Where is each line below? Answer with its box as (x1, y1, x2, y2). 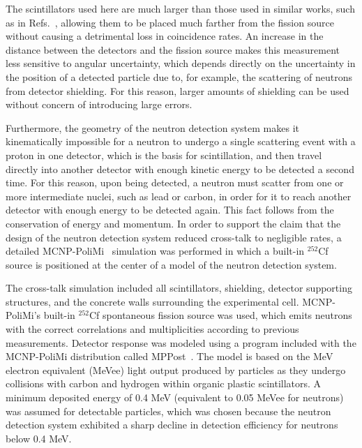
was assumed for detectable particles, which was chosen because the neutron (6, 403, 331, 418)
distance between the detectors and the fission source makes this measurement (6, 42, 340, 57)
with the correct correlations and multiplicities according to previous (6, 322, 299, 336)
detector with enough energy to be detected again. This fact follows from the (6, 202, 334, 217)
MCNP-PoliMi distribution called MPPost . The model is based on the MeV (6, 349, 333, 364)
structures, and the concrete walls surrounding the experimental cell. (6, 294, 299, 308)
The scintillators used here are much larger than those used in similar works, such (6, 1, 355, 15)
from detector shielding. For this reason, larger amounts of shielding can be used (6, 83, 349, 98)
